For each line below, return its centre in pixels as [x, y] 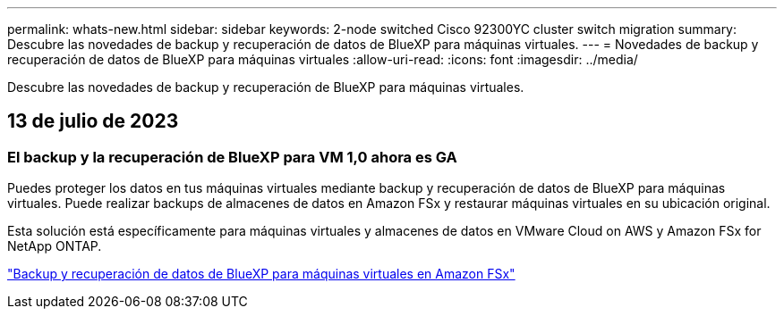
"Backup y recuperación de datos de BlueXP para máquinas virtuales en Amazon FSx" [261, 274]
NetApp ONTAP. [55, 246]
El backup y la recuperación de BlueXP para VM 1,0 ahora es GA [232, 157]
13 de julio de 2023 [93, 121]
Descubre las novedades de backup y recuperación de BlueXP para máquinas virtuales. [266, 87]
